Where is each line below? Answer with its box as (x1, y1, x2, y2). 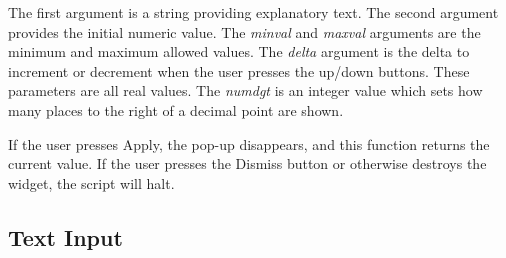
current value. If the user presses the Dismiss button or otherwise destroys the (8, 153, 487, 174)
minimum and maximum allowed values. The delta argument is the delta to (8, 41, 470, 62)
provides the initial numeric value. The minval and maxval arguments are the (8, 21, 481, 42)
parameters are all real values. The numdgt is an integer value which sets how (8, 80, 483, 101)
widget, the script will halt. (8, 172, 175, 193)
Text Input (8, 221, 123, 252)
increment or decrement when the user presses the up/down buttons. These (8, 60, 470, 81)
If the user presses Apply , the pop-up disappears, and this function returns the (8, 133, 490, 154)
